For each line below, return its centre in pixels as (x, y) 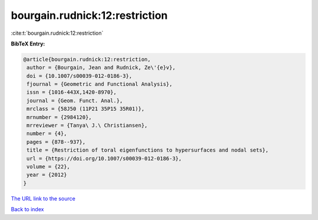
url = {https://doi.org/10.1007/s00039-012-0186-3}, (104, 158)
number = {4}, (47, 134)
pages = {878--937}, (56, 142)
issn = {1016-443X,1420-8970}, (72, 92)
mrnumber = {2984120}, (59, 117)
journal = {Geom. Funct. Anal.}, (75, 101)
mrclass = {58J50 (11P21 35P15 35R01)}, (86, 109)
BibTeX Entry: (28, 44)
